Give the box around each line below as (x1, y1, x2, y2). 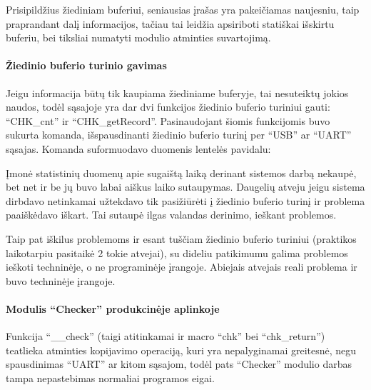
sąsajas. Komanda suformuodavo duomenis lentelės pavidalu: (6, 141, 271, 156)
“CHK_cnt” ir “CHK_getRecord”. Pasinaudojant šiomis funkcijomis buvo (6, 113, 330, 128)
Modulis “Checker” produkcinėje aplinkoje (6, 301, 220, 316)
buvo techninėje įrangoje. (6, 273, 116, 288)
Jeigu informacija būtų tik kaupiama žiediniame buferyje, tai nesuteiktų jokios (6, 85, 349, 100)
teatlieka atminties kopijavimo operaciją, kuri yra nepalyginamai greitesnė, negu (6, 342, 357, 357)
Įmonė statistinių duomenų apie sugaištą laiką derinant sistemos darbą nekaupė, (6, 165, 357, 180)
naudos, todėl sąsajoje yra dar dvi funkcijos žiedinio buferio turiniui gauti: (6, 99, 330, 114)
